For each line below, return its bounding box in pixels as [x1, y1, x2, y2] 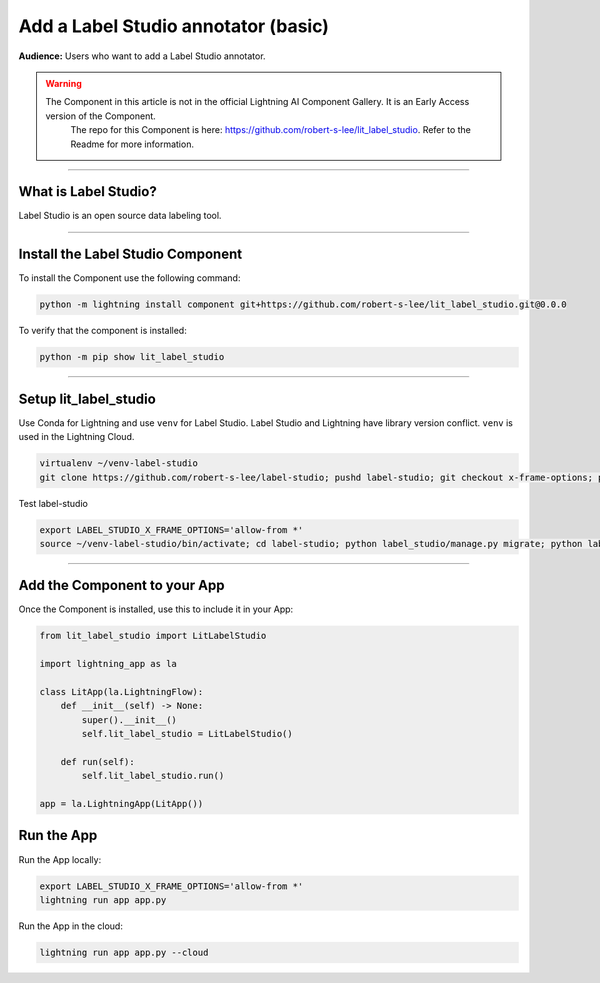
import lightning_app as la [39, 658, 177, 670]
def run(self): [60, 756, 135, 767]
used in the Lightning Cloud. [18, 431, 135, 443]
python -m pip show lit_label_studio [39, 351, 225, 363]
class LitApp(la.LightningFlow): [39, 686, 204, 697]
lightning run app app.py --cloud [39, 946, 209, 958]
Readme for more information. [70, 138, 195, 150]
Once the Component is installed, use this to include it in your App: [18, 603, 294, 615]
